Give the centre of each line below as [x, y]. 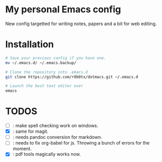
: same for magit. [30, 131]
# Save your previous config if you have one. [56, 58]
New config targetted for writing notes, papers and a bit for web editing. [81, 24]
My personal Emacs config [63, 9]
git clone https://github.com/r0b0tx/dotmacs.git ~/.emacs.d [72, 77]
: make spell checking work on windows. [55, 126]
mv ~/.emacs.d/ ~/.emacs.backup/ [41, 63]
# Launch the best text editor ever [44, 86]
